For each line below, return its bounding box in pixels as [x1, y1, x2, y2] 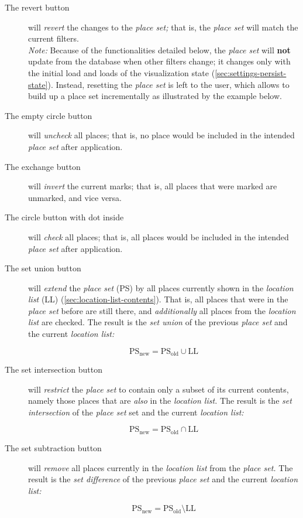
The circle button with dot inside [5, 211, 124, 223]
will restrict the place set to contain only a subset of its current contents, [28, 383, 289, 395]
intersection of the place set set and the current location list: [28, 405, 244, 418]
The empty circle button [5, 109, 92, 121]
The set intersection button [5, 363, 103, 376]
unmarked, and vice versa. [28, 191, 122, 203]
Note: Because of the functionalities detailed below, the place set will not [28, 43, 291, 56]
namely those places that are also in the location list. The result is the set [28, 394, 292, 407]
